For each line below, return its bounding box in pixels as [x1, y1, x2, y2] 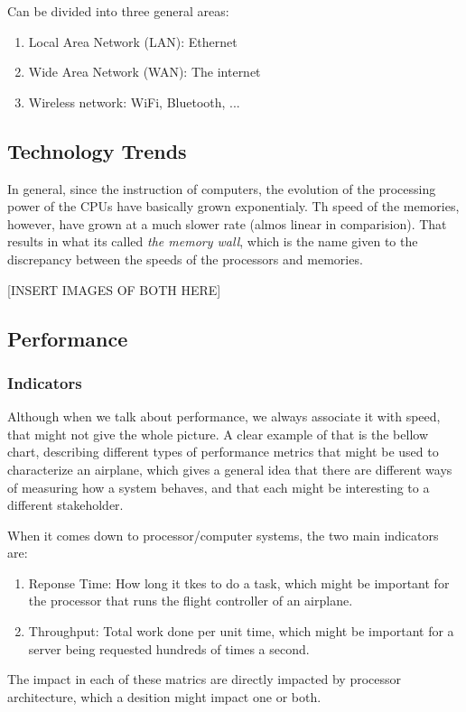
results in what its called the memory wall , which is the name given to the [7, 232, 418, 251]
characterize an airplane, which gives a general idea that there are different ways [7, 459, 452, 478]
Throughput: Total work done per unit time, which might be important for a [28, 622, 454, 641]
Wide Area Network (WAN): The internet [28, 62, 261, 81]
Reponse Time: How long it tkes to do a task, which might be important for [28, 573, 450, 592]
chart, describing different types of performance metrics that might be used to [7, 442, 439, 461]
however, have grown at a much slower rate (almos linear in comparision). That [7, 214, 447, 233]
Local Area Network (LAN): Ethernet [28, 32, 238, 51]
